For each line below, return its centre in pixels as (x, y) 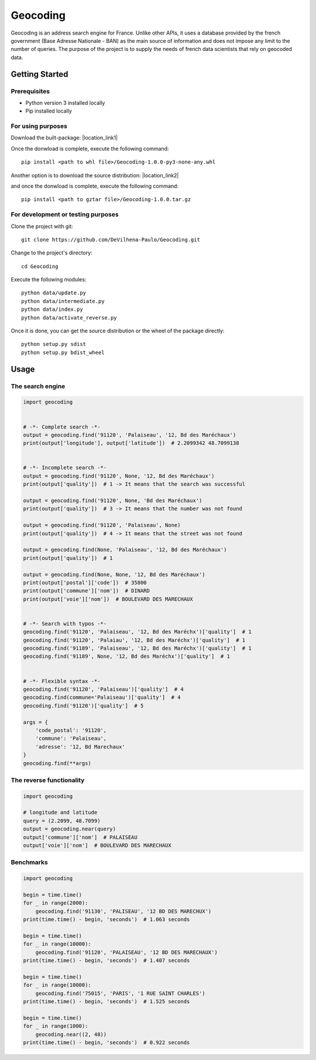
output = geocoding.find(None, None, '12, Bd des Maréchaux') (114, 574)
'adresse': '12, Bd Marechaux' (80, 747)
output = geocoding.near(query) (70, 829)
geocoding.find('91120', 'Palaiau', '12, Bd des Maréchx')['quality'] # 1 (134, 640)
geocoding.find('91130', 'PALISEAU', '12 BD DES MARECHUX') (123, 911)
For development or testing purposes (65, 215)
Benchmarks (29, 862)
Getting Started (39, 74)
